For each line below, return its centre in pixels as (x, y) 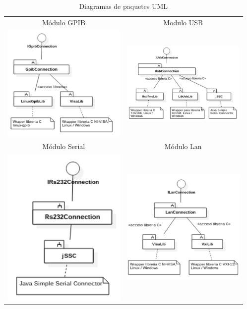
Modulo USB (183, 22)
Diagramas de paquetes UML (123, 6)
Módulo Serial (64, 146)
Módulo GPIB (63, 22)
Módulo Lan (183, 146)
